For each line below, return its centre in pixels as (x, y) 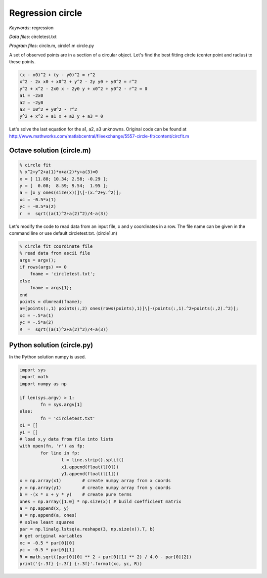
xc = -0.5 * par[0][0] (47, 543)
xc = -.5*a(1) (37, 315)
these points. (22, 62)
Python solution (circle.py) (51, 345)
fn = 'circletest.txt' (68, 418)
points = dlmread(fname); (51, 302)
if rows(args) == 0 (43, 267)
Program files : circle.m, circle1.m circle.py (52, 46)
